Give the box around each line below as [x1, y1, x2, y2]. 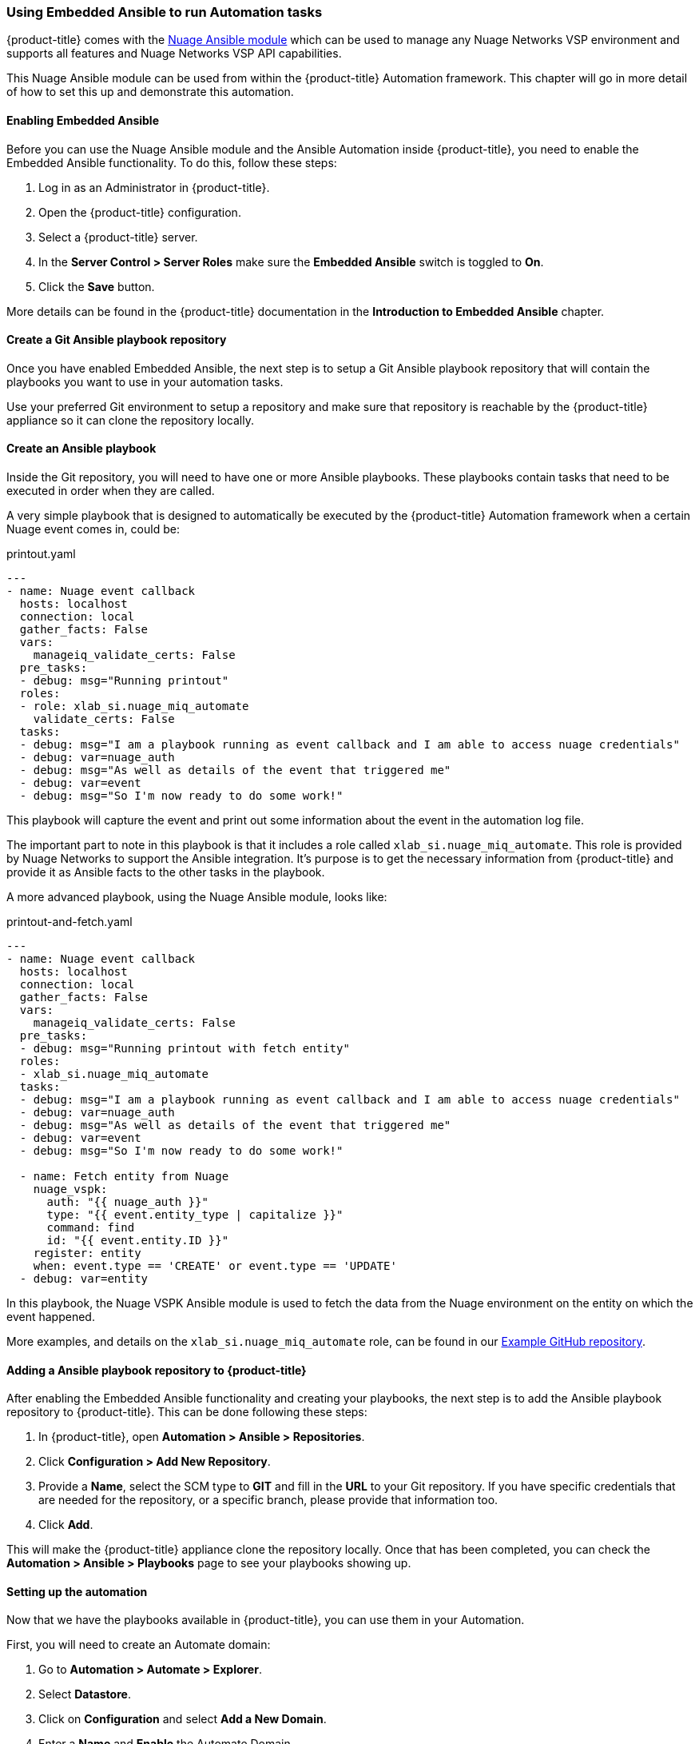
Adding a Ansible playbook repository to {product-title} [6, 1363, 307, 1377]
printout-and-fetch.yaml [6, 915, 133, 929]
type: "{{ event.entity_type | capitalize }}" [46, 1208, 344, 1222]
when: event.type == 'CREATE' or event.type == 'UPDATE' [33, 1259, 397, 1273]
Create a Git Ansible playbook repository [6, 333, 227, 347]
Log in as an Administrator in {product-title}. [38, 180, 270, 194]
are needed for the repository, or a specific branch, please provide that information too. [38, 1493, 498, 1507]
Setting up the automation [6, 1584, 148, 1598]
